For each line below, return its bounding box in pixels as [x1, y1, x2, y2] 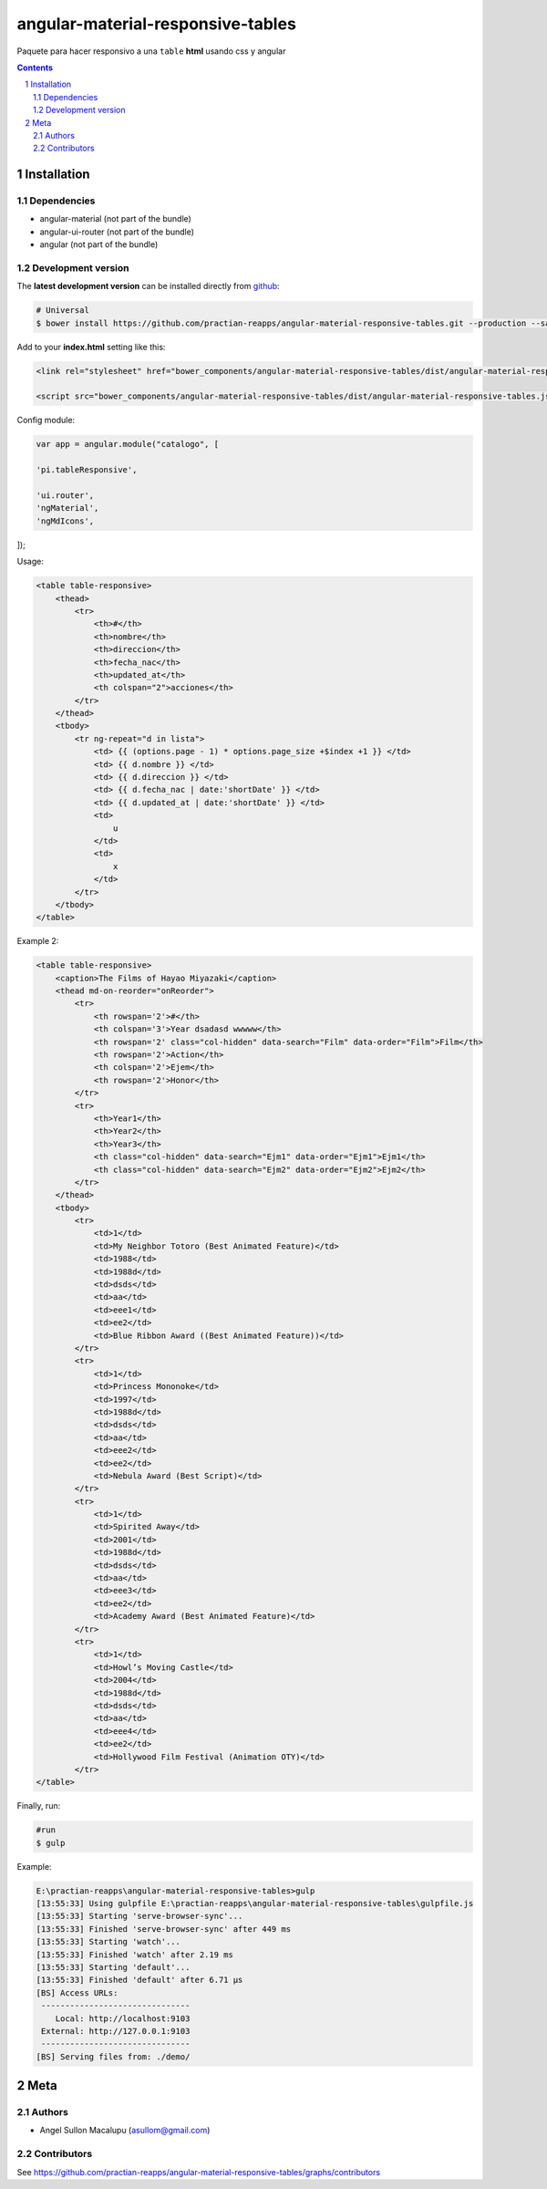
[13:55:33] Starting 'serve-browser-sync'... [36, 1911, 243, 1922]
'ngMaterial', [36, 503, 99, 514]
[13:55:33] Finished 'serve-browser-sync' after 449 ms [36, 1924, 292, 1934]
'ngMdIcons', [36, 515, 95, 526]
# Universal [36, 306, 90, 316]
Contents [16, 62, 54, 73]
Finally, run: [16, 1800, 61, 1811]
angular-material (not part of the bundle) [39, 213, 191, 224]
